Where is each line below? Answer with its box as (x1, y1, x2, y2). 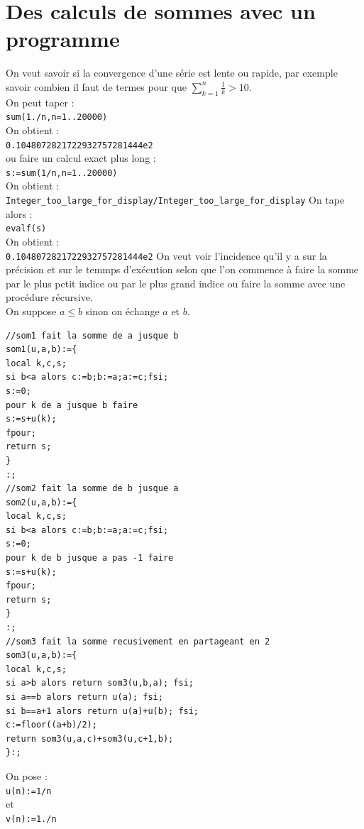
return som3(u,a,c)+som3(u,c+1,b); (6, 733, 174, 744)
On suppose (6, 303, 57, 318)
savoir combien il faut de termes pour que (6, 79, 187, 94)
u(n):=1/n (6, 786, 52, 796)
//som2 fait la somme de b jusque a (6, 483, 179, 494)
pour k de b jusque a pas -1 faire (6, 553, 174, 564)
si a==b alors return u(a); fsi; (6, 692, 163, 703)
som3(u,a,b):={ (6, 650, 77, 661)
